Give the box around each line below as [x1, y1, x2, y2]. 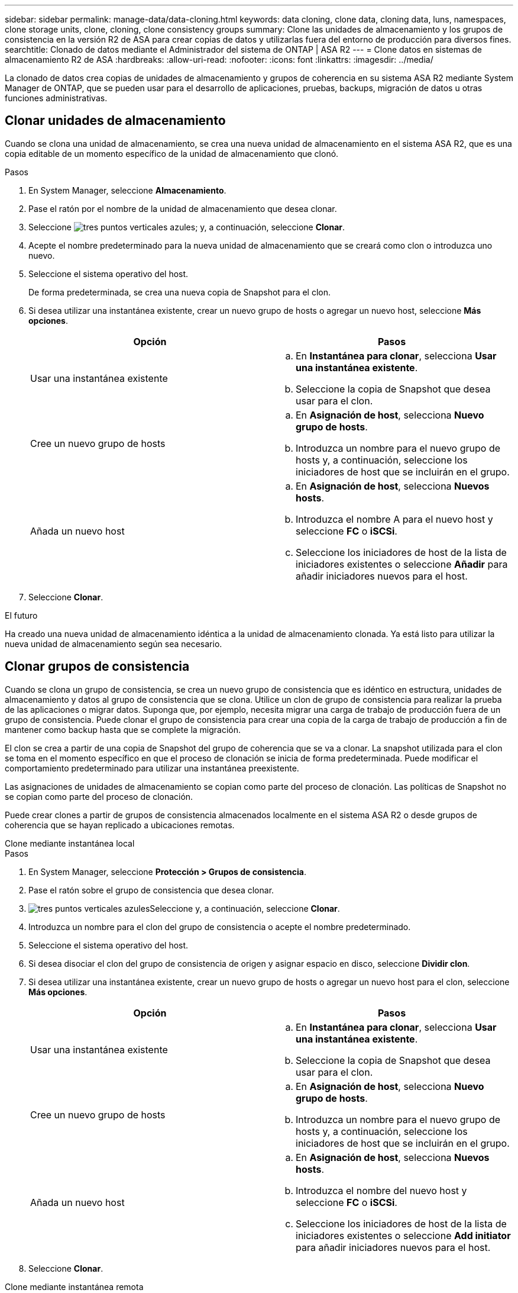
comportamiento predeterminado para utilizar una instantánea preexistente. [5, 763, 299, 773]
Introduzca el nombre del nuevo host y [296, 1184, 467, 1196]
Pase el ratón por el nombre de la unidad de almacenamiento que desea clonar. [28, 203, 337, 214]
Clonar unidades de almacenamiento [5, 113, 226, 128]
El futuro [5, 610, 38, 620]
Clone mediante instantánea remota [5, 1281, 144, 1292]
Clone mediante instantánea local [5, 838, 135, 848]
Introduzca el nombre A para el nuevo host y [296, 513, 493, 525]
